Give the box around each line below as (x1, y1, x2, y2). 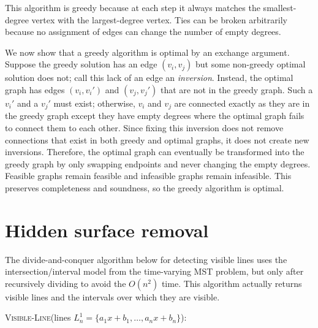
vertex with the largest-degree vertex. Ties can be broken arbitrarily (31, 13, 287, 26)
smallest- (263, 1, 297, 13)
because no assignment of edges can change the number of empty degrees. (5, 25, 281, 38)
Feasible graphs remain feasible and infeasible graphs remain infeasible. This (5, 169, 292, 182)
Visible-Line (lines (5, 311, 71, 324)
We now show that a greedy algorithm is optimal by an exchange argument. (5, 45, 290, 58)
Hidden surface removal (5, 217, 209, 242)
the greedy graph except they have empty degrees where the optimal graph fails (5, 109, 305, 122)
